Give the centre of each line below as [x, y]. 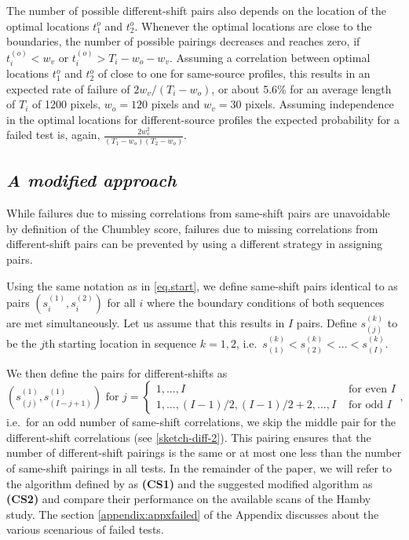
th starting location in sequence [121, 343]
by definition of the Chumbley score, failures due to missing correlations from [192, 228]
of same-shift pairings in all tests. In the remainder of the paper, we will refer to [199, 467]
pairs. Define [327, 322]
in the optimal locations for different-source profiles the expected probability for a [203, 119]
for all [121, 303]
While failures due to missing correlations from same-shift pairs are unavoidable [198, 213]
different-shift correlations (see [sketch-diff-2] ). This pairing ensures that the [189, 437]
